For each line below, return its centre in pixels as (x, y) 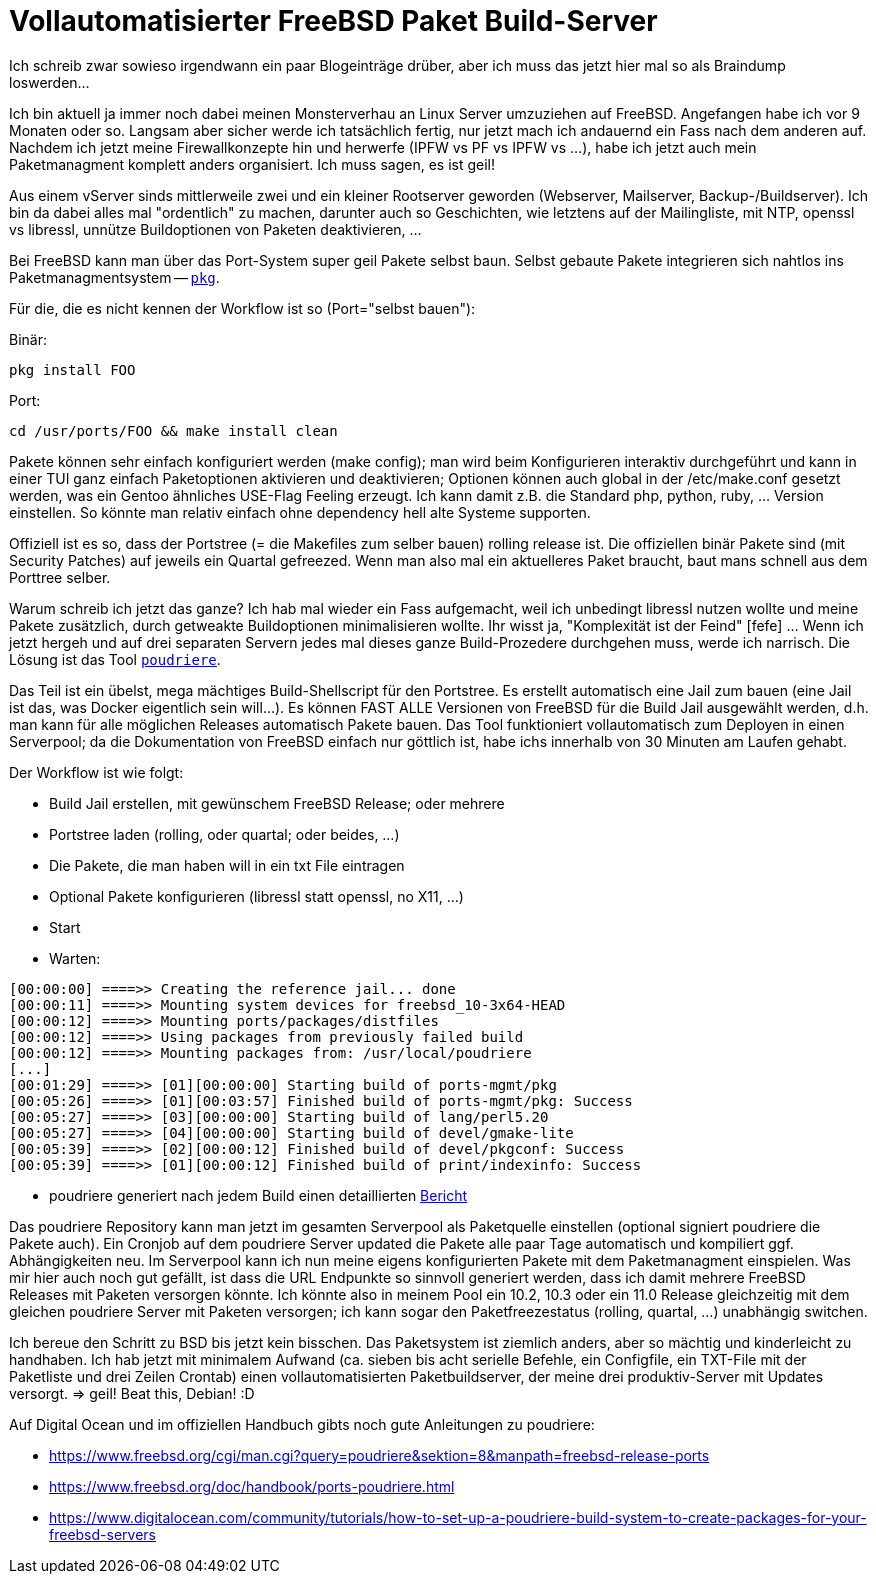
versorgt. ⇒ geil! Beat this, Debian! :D (132, 1393)
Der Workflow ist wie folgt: (96, 772)
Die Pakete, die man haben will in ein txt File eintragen (227, 865)
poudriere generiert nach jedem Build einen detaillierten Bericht (258, 1195)
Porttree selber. (60, 577)
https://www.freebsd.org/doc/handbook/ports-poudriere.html (252, 1486)
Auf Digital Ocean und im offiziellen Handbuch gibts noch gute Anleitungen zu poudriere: (302, 1424)
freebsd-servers (102, 1534)
